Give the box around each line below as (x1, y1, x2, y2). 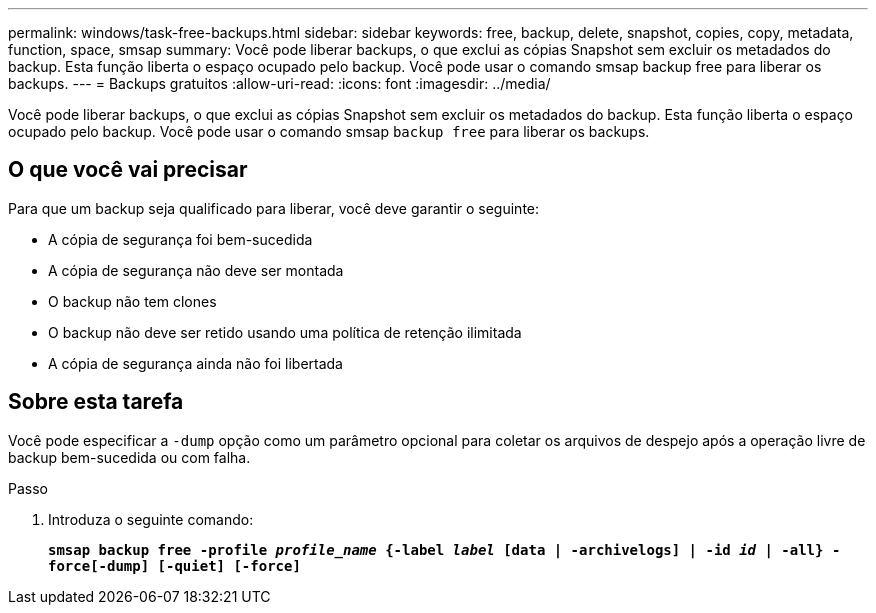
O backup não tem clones (48, 292, 217, 310)
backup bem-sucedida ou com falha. (8, 448, 251, 466)
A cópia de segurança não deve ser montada (48, 261, 344, 279)
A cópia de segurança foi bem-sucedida (48, 230, 313, 248)
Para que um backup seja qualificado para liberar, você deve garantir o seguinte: (8, 199, 540, 217)
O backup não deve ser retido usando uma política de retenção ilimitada (48, 323, 522, 341)
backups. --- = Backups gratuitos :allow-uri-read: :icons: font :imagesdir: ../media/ (8, 75, 551, 92)
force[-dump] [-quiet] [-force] (48, 557, 301, 574)
